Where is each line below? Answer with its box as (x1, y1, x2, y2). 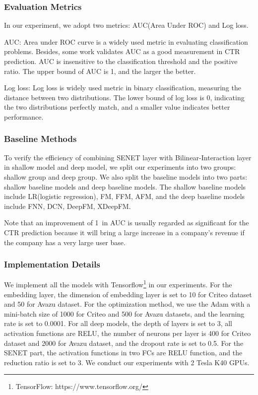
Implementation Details (4, 258, 100, 270)
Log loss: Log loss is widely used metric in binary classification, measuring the (4, 82, 241, 93)
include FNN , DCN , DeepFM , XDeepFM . (4, 200, 131, 211)
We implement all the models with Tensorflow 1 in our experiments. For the (4, 278, 232, 289)
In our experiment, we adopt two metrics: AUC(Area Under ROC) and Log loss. (4, 20, 249, 30)
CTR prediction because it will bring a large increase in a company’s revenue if (4, 227, 245, 237)
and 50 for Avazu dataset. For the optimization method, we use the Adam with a (4, 299, 251, 309)
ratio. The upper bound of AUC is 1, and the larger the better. (4, 66, 196, 76)
